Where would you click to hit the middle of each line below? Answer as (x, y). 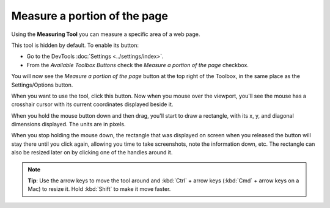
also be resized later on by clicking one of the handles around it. (92, 152)
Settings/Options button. (42, 85)
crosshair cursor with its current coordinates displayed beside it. (92, 104)
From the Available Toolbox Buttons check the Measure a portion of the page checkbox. (137, 65)
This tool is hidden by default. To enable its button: (75, 45)
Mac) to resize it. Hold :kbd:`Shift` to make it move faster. (99, 189)
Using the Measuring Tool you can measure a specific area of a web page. (106, 34)
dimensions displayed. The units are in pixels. (68, 124)
